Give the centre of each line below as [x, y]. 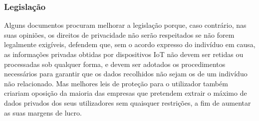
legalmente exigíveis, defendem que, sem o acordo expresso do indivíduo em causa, [130, 44]
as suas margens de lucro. [43, 112]
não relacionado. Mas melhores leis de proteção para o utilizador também [116, 83]
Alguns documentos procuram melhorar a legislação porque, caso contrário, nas [125, 25]
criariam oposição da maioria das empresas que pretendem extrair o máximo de [126, 93]
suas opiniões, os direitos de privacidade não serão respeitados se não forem [119, 34]
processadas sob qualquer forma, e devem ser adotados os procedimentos [115, 64]
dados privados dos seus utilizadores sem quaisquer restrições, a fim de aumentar [128, 102]
